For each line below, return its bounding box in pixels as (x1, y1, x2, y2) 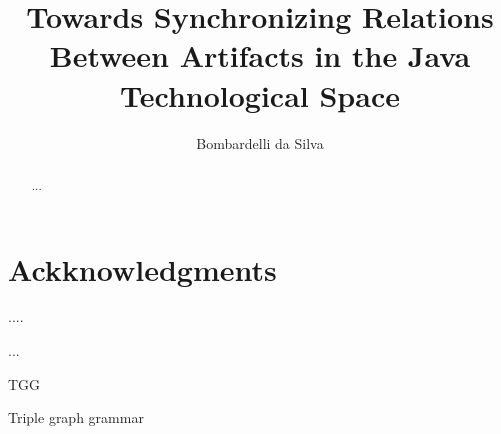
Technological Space (120, 74, 400, 115)
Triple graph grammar (8, 407, 144, 428)
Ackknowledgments (8, 248, 277, 289)
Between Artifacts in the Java (49, 35, 471, 76)
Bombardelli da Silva (196, 132, 324, 153)
